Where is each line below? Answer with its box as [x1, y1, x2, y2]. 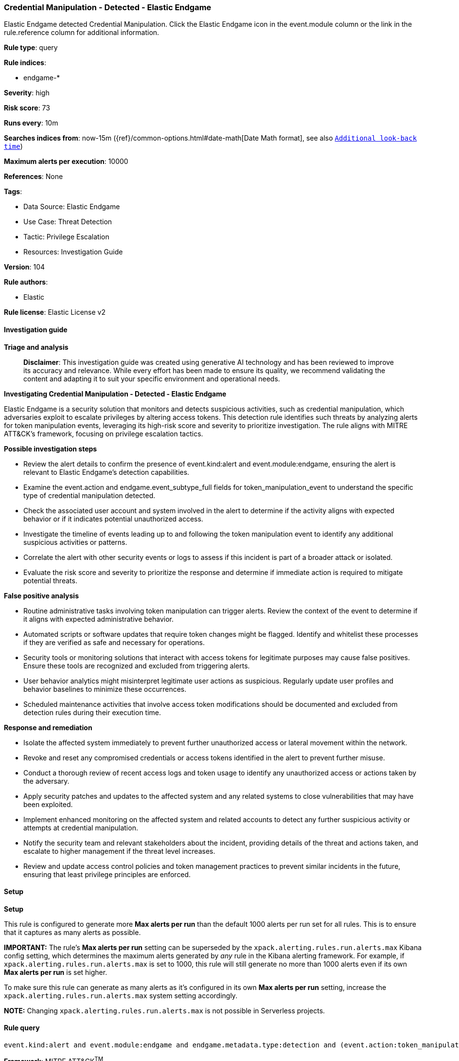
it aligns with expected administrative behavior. [23, 614, 174, 623]
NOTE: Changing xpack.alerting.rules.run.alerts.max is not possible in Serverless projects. [4, 1006, 325, 1015]
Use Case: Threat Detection [23, 217, 112, 226]
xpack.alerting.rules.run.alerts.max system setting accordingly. [4, 991, 238, 1000]
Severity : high [4, 89, 50, 97]
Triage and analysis [4, 342, 69, 351]
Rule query [4, 1024, 40, 1032]
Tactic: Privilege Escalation [23, 233, 109, 241]
